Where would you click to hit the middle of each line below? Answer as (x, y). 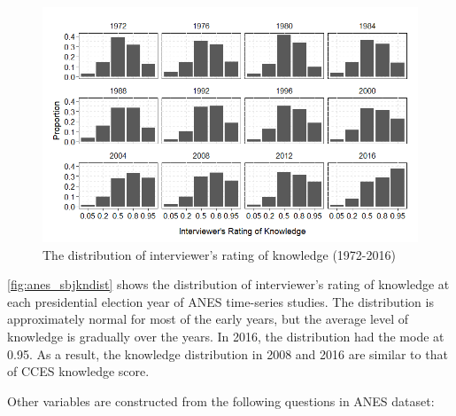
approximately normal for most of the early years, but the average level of (208, 319)
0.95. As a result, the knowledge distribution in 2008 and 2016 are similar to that (228, 353)
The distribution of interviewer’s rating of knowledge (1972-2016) (219, 254)
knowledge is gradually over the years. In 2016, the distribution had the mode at (226, 336)
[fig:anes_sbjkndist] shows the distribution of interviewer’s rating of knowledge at (228, 284)
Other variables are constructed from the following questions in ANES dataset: (221, 400)
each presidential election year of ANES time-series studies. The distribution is (220, 301)
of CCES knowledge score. (78, 371)
